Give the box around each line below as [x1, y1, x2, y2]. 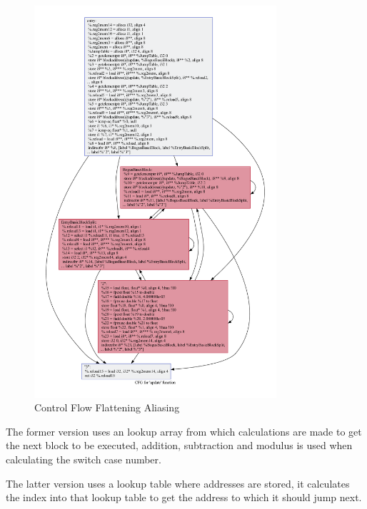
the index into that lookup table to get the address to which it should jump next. [6, 490, 362, 505]
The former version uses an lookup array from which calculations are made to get [6, 423, 362, 438]
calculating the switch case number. [6, 451, 161, 466]
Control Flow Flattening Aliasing [34, 400, 180, 415]
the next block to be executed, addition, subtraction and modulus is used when [6, 438, 353, 453]
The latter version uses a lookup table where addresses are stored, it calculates [6, 475, 350, 490]
